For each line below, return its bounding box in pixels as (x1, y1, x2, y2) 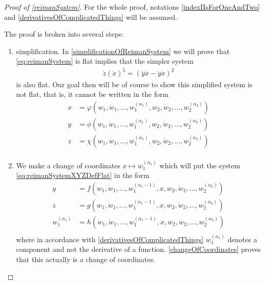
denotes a (227, 234, 257, 244)
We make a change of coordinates (16, 160, 121, 170)
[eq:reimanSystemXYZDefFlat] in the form (16, 170, 149, 180)
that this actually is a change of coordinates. (16, 253, 155, 264)
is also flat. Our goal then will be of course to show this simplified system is (16, 79, 253, 89)
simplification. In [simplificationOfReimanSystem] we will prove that (16, 45, 230, 56)
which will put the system (160, 160, 241, 170)
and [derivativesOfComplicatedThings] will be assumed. (4, 11, 177, 22)
